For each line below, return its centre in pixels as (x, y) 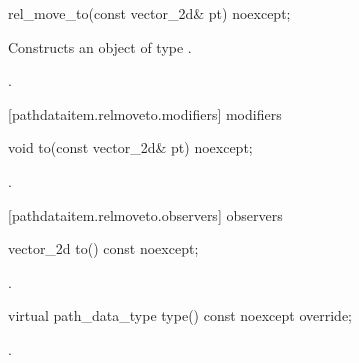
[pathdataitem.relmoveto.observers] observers (145, 214)
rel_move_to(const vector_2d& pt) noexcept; (149, 13)
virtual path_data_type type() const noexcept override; (180, 315)
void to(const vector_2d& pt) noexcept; (130, 147)
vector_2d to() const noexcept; (103, 248)
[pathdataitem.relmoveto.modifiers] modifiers (145, 113)
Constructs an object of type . (100, 46)
